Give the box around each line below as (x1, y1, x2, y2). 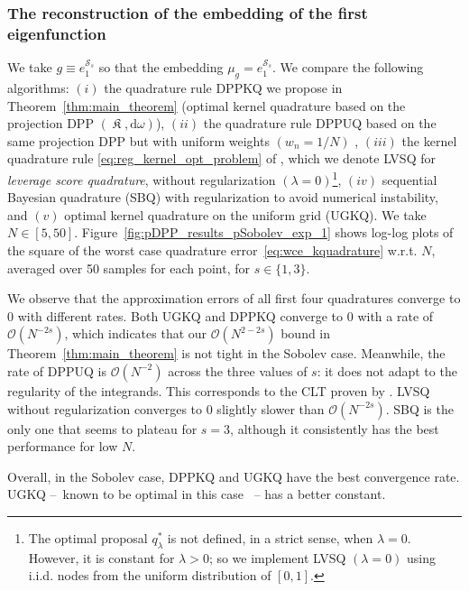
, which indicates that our (64, 324, 207, 343)
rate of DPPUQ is (7, 361, 106, 380)
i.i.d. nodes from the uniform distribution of (28, 566, 271, 585)
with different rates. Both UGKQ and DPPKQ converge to (17, 306, 344, 325)
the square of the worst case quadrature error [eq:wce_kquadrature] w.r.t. (7, 240, 418, 259)
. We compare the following (272, 58, 424, 77)
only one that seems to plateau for (7, 419, 198, 438)
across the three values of (168, 361, 308, 380)
